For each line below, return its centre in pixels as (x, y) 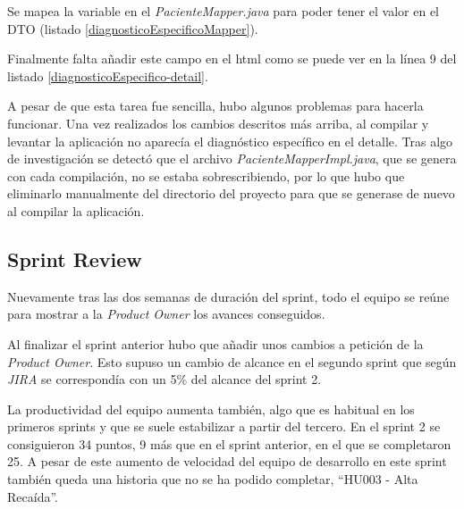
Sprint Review (75, 259)
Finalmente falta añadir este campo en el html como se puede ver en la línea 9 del (232, 58)
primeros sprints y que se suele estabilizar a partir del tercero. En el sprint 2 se (224, 426)
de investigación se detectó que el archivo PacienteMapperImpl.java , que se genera (232, 159)
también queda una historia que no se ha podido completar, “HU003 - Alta (213, 479)
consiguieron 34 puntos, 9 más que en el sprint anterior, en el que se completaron (229, 443)
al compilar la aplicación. (76, 210)
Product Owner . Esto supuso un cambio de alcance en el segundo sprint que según (232, 361)
